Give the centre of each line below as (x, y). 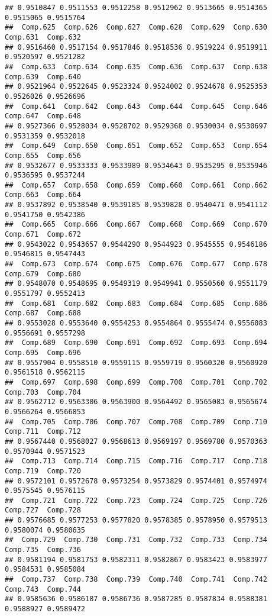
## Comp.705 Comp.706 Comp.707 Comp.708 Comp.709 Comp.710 (136, 422)
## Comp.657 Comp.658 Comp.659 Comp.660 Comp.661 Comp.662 (136, 185)
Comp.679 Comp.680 (43, 274)
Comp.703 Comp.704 (43, 392)
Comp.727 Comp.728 (43, 510)
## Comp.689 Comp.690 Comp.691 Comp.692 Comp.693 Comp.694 (136, 343)
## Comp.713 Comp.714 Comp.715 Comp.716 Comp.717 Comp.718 (136, 461)
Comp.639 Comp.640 (43, 77)
